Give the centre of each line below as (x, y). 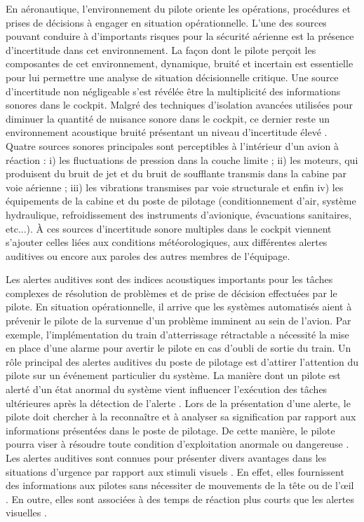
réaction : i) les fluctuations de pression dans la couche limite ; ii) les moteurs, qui (182, 159)
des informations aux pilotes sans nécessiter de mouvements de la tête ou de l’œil (180, 485)
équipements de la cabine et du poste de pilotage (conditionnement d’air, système (181, 201)
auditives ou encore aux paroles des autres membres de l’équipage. (148, 255)
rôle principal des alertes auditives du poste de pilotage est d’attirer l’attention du (182, 361)
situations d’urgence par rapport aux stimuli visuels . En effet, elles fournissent (175, 471)
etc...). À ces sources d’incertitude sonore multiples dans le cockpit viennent (169, 228)
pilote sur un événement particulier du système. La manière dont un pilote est (173, 375)
